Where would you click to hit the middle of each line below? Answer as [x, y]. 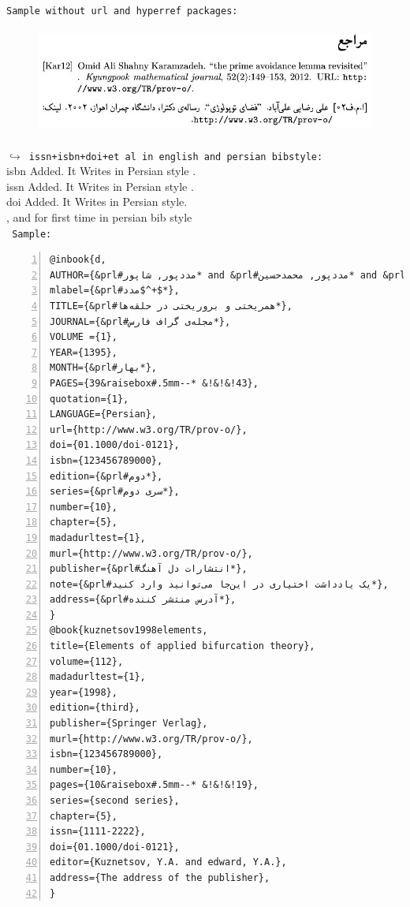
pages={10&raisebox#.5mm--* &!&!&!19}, [154, 785]
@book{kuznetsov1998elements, [129, 631]
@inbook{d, [78, 260]
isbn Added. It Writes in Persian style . [101, 171]
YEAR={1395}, [84, 352]
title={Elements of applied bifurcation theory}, [183, 646]
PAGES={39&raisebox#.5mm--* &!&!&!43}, [154, 383]
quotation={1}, [89, 399]
